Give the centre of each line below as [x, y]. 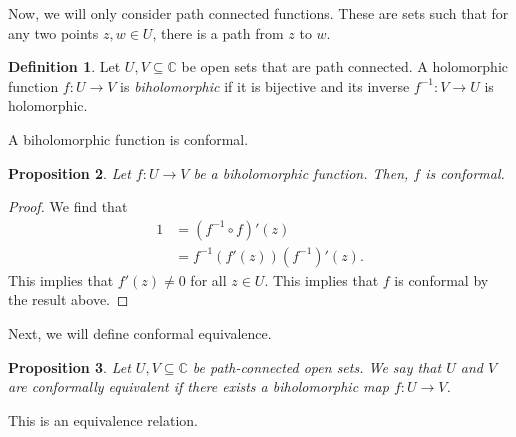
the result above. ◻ [68, 299]
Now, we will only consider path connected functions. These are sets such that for [258, 13]
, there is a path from [218, 32]
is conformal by [441, 279]
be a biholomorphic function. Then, [301, 172]
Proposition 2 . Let [69, 172]
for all [208, 279]
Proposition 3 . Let [69, 366]
